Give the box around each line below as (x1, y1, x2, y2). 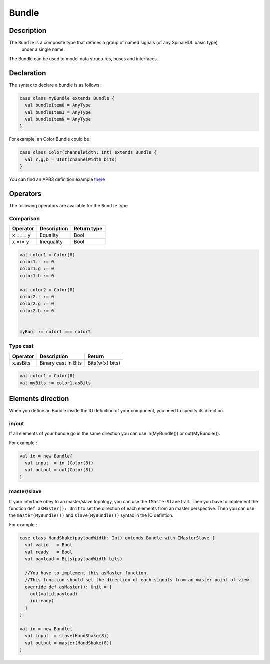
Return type (73, 225, 103, 232)
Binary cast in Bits (39, 359, 82, 366)
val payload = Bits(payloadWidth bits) (25, 556, 123, 562)
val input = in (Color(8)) (25, 460, 94, 466)
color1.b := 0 (19, 273, 54, 278)
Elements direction (9, 395, 69, 403)
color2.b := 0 (19, 308, 54, 313)
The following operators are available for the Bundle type (9, 202, 128, 208)
